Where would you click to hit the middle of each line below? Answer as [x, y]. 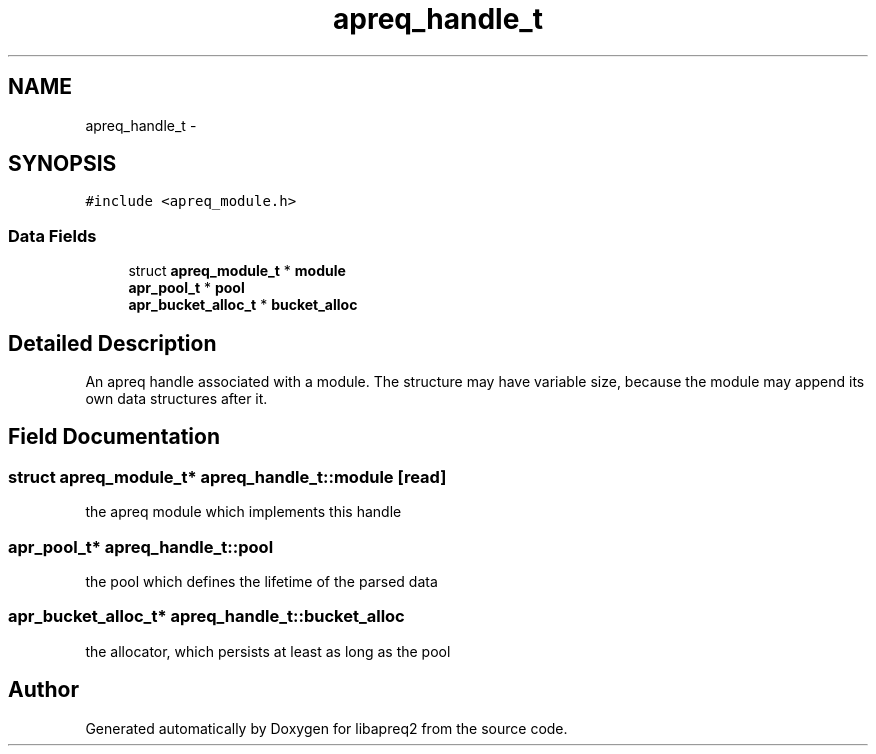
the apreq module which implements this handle [243, 512]
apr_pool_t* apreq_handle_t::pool [141, 546]
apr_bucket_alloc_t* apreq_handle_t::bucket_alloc [206, 616]
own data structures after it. [176, 399]
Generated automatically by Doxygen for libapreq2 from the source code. [326, 728]
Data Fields [52, 235]
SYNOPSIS [62, 164]
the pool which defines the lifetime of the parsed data [261, 581]
